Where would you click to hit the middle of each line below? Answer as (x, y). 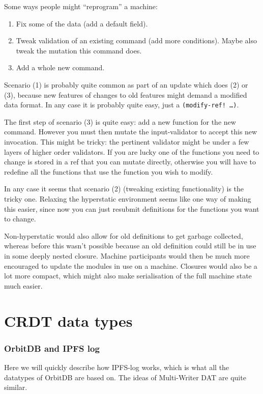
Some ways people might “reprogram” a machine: (81, 6)
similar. (16, 387)
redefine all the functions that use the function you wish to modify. (109, 171)
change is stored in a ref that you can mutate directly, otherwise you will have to (130, 162)
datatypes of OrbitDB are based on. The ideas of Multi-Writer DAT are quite (125, 377)
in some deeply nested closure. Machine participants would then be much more (127, 255)
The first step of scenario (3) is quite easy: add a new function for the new (120, 121)
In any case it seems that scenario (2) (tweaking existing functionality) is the (124, 189)
